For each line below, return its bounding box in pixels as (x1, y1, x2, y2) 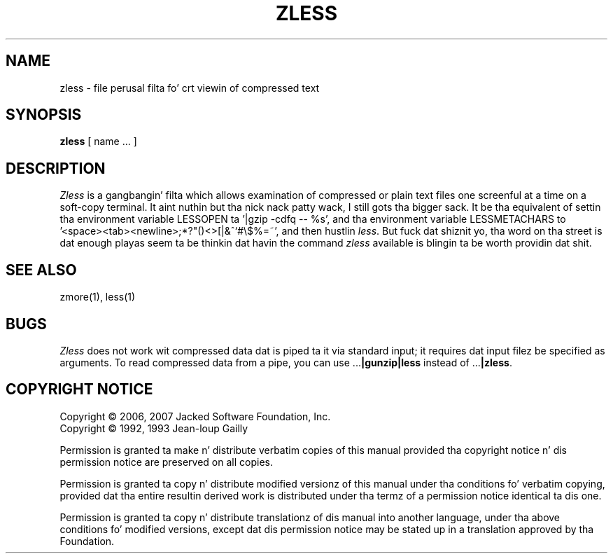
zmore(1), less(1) (59, 291, 136, 303)
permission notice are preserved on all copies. (59, 455, 273, 468)
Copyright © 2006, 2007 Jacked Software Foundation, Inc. (59, 410, 331, 422)
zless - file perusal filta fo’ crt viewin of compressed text (59, 81, 320, 94)
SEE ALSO (6, 261, 77, 279)
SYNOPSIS (6, 106, 82, 124)
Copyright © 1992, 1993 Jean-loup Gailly (59, 422, 248, 434)
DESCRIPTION (6, 159, 106, 177)
